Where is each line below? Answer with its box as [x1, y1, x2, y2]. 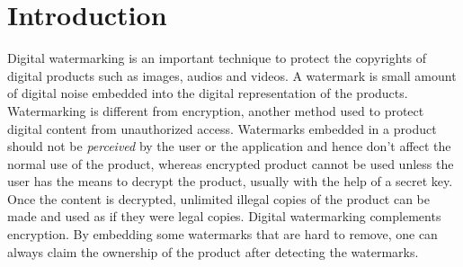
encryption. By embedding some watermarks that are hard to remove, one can [7, 225, 438, 244]
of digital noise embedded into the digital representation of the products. [7, 84, 408, 102]
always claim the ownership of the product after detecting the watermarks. [7, 242, 419, 261]
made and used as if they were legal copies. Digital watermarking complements [7, 207, 441, 226]
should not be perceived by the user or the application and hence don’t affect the [7, 137, 451, 156]
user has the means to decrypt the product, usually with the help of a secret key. [7, 172, 453, 191]
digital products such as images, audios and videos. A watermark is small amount [7, 66, 457, 85]
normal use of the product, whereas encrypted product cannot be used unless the [7, 154, 454, 173]
